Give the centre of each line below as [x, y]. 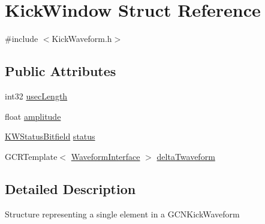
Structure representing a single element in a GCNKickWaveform [122, 214]
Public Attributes [61, 71]
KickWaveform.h [82, 39]
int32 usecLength [36, 96]
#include [22, 39]
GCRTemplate [31, 156]
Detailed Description [70, 188]
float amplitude [33, 116]
